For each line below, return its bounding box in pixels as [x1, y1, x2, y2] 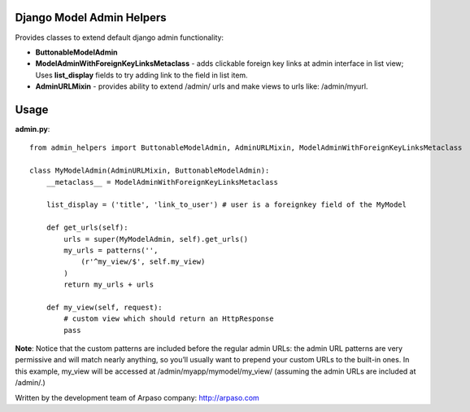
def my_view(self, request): [46, 302, 163, 312]
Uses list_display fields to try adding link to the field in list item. [35, 70, 248, 80]
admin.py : [15, 124, 50, 134]
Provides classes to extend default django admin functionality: [15, 33, 224, 42]
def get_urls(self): [46, 223, 128, 232]
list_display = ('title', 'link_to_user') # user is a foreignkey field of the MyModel [46, 200, 407, 209]
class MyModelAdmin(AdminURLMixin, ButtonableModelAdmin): [29, 166, 270, 175]
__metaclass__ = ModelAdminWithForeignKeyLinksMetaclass [46, 178, 278, 186]
